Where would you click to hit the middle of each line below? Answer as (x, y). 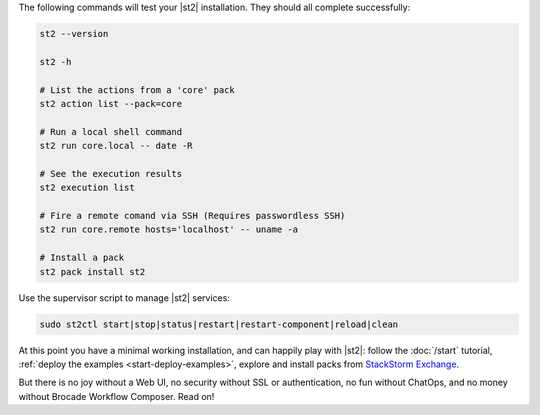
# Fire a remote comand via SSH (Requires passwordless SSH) (192, 216)
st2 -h (55, 61)
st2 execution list (87, 188)
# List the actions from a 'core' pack (137, 89)
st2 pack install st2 (92, 271)
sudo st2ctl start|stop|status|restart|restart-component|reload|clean (219, 324)
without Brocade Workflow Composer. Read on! (116, 396)
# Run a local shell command (111, 131)
